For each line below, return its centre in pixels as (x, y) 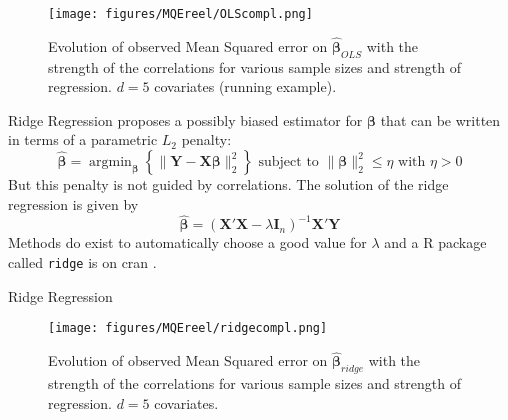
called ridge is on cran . (82, 262)
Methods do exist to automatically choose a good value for (187, 242)
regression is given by (73, 203)
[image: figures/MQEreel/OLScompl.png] (180, 14)
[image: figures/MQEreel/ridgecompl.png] (188, 328)
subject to (288, 162)
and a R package (435, 242)
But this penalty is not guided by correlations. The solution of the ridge (228, 184)
